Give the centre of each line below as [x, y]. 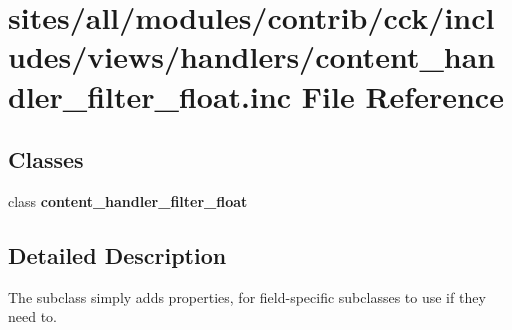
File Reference [402, 95]
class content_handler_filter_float [128, 200]
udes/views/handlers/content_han [252, 56]
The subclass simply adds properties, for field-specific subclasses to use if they [247, 296]
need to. [32, 316]
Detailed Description [117, 254]
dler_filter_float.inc [150, 95]
